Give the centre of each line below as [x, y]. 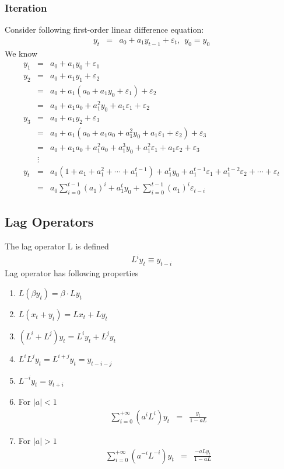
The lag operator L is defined [57, 246]
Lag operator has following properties [72, 273]
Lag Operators [49, 222]
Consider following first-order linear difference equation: [104, 29]
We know [21, 53]
